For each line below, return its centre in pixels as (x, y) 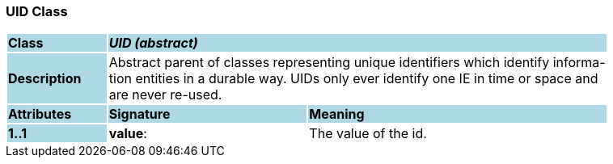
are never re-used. (165, 95)
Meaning (337, 114)
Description (45, 79)
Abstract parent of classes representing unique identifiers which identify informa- (357, 63)
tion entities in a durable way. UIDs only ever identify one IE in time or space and (353, 79)
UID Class (37, 11)
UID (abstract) (153, 43)
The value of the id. (368, 134)
